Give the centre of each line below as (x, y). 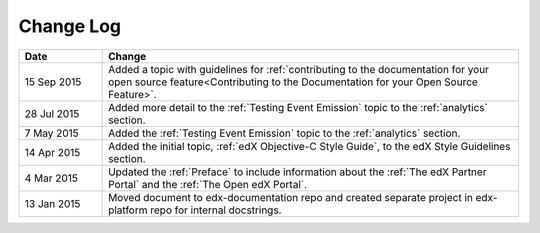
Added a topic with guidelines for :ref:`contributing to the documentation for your (299, 69)
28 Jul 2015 (52, 113)
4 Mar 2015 (51, 178)
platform (128, 210)
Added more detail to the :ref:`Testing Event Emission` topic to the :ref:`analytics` (298, 107)
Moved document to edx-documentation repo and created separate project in (291, 197)
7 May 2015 (51, 133)
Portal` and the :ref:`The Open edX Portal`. (208, 184)
